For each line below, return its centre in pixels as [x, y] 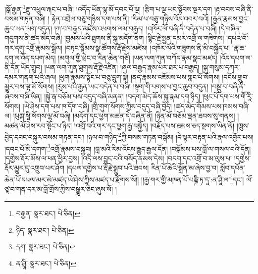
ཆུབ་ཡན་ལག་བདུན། [28, 28]
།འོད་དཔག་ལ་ [236, 57]
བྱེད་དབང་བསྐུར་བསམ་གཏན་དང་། [45, 137]
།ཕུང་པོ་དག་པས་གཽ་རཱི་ [228, 96]
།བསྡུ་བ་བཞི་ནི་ [228, 86]
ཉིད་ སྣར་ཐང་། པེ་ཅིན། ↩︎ [45, 230]
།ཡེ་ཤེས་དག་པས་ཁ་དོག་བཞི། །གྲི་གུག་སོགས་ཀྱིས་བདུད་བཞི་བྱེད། [97, 106]
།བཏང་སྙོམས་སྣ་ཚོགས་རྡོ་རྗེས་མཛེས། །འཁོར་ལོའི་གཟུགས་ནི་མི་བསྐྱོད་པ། [147, 48]
